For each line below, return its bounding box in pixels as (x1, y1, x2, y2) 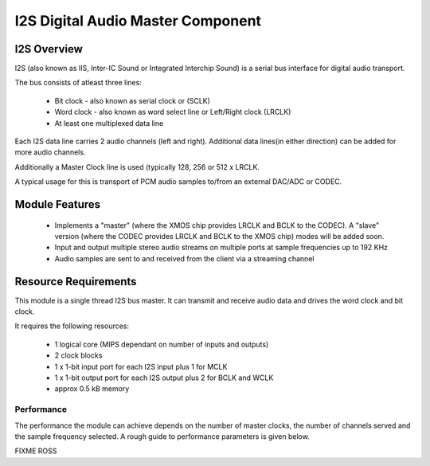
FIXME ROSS (14, 446, 57, 456)
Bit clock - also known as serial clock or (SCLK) (54, 96, 211, 105)
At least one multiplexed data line (54, 118, 164, 127)
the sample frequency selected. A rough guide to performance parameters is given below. (14, 431, 310, 441)
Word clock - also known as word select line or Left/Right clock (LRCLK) (54, 108, 291, 117)
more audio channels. (14, 147, 86, 157)
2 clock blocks (54, 350, 103, 360)
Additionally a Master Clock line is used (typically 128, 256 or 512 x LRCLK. (14, 162, 260, 171)
